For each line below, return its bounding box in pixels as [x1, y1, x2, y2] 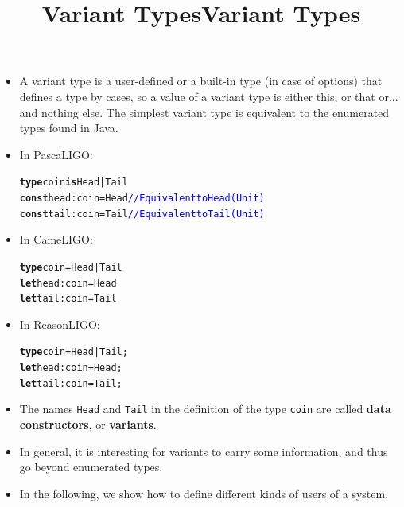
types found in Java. [19, 119, 118, 136]
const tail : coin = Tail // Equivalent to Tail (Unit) [19, 208, 265, 220]
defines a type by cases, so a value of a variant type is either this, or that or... [19, 88, 398, 104]
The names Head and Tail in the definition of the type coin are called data [19, 400, 391, 417]
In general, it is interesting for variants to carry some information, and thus [19, 443, 388, 459]
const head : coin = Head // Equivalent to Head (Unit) [19, 193, 265, 204]
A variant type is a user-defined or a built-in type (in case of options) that [19, 72, 383, 89]
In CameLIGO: [19, 231, 93, 248]
